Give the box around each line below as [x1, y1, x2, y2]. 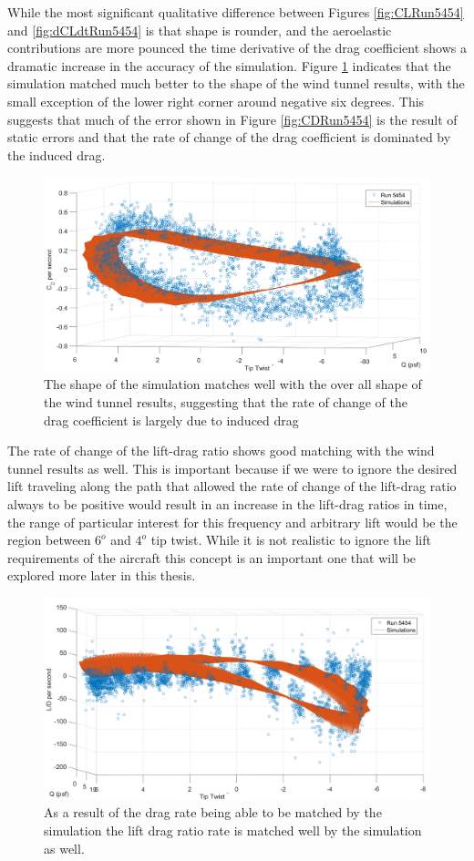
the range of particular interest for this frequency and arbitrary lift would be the [7, 512, 458, 531]
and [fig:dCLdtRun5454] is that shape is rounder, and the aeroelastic [7, 20, 392, 39]
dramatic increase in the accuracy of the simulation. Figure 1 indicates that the [7, 56, 451, 75]
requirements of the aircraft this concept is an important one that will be [7, 548, 417, 567]
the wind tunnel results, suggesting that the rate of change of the [44, 392, 407, 411]
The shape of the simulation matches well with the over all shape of [44, 374, 422, 394]
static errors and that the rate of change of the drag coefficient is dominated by [7, 128, 451, 147]
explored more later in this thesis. [7, 566, 196, 585]
